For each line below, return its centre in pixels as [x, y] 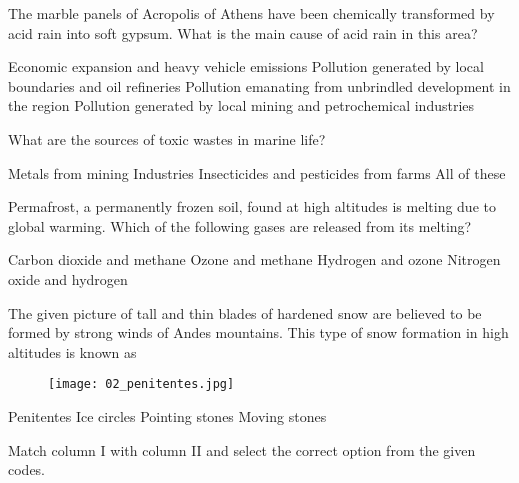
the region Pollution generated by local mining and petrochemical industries [241, 105]
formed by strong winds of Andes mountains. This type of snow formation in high [258, 332]
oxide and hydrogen [68, 278]
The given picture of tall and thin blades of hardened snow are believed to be [245, 312]
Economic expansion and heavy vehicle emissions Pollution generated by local [246, 66]
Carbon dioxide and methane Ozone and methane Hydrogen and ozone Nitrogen [254, 259]
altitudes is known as [72, 351]
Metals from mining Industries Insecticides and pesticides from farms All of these [257, 172]
